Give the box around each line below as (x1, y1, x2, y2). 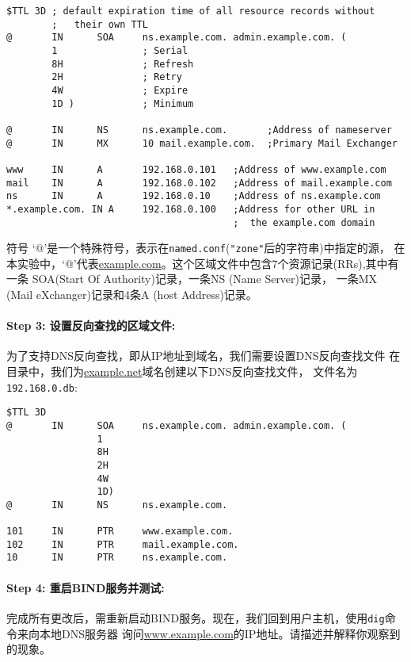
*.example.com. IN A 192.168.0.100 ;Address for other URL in (6, 203, 375, 215)
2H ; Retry (51, 71, 182, 83)
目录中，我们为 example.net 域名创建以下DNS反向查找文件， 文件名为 (6, 362, 358, 379)
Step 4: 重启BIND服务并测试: (6, 579, 165, 595)
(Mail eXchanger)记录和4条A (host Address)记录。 (6, 286, 257, 302)
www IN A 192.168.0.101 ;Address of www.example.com (6, 163, 386, 175)
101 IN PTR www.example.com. (6, 526, 234, 538)
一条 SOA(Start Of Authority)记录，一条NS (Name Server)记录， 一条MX (6, 270, 378, 287)
